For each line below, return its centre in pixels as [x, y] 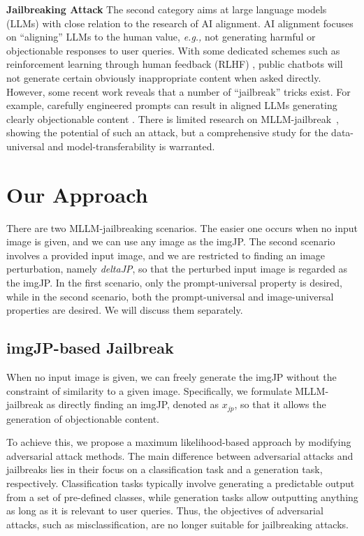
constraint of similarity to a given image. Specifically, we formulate [149, 390]
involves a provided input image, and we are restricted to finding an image [166, 255]
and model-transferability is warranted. [131, 146]
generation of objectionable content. [83, 418]
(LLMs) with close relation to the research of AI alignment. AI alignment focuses [180, 23]
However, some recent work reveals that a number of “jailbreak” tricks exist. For [179, 91]
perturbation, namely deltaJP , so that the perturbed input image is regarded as [177, 269]
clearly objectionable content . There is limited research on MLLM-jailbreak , [173, 118]
